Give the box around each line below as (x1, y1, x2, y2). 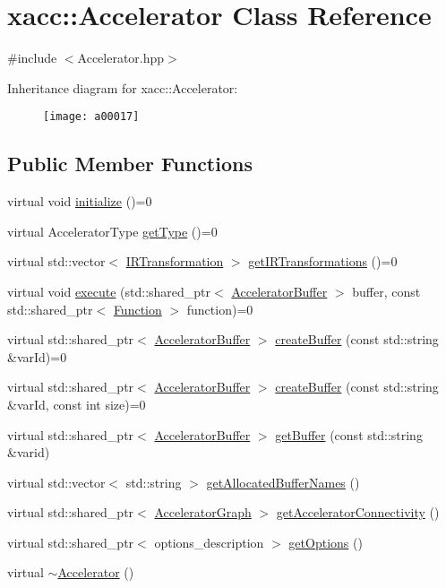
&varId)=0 (7, 347, 67, 366)
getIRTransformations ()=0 (248, 252, 398, 271)
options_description (154, 532, 264, 551)
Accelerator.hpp (77, 48, 165, 67)
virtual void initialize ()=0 (7, 192, 152, 211)
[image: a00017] (43, 110, 140, 124)
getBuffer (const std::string (275, 425, 423, 444)
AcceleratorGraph (154, 503, 252, 522)
